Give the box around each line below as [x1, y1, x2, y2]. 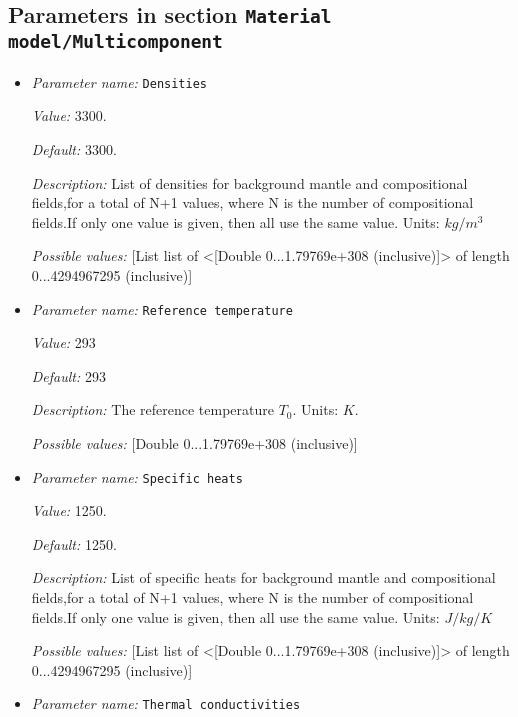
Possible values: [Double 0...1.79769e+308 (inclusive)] [31, 433, 358, 453]
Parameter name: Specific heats [31, 466, 243, 487]
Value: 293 [31, 332, 96, 353]
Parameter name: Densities [31, 71, 208, 92]
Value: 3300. [31, 105, 107, 126]
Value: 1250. [31, 500, 107, 521]
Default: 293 [31, 365, 106, 386]
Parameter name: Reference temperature [31, 298, 293, 319]
